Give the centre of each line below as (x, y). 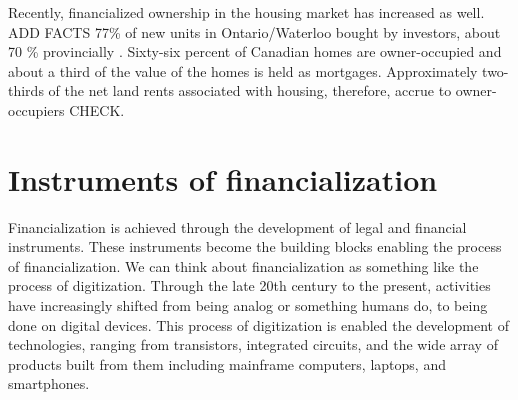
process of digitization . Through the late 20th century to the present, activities (249, 285)
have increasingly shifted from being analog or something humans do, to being (248, 305)
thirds (26, 90)
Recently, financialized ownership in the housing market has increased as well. (246, 12)
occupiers (36, 109)
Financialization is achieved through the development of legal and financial (237, 226)
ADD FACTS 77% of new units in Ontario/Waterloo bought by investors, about (254, 31)
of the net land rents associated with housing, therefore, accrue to (250, 90)
